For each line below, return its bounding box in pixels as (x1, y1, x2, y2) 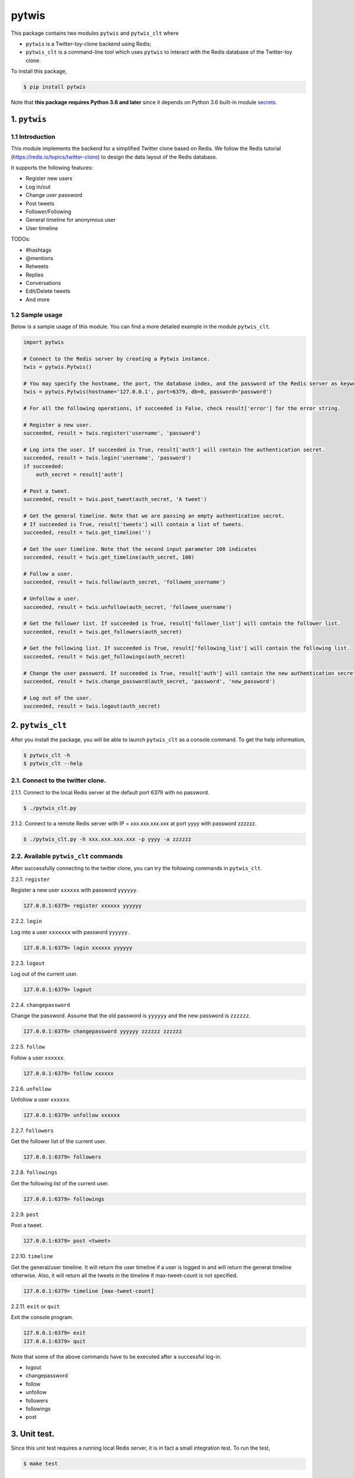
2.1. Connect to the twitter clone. (11, 776, 106, 785)
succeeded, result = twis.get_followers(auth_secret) (23, 628, 182, 635)
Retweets (25, 263, 49, 270)
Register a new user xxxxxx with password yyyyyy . (11, 887, 138, 894)
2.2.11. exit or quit (11, 1302, 60, 1310)
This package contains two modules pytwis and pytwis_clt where (11, 30, 179, 37)
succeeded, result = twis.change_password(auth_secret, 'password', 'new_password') (23, 678, 276, 685)
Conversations (25, 280, 61, 287)
